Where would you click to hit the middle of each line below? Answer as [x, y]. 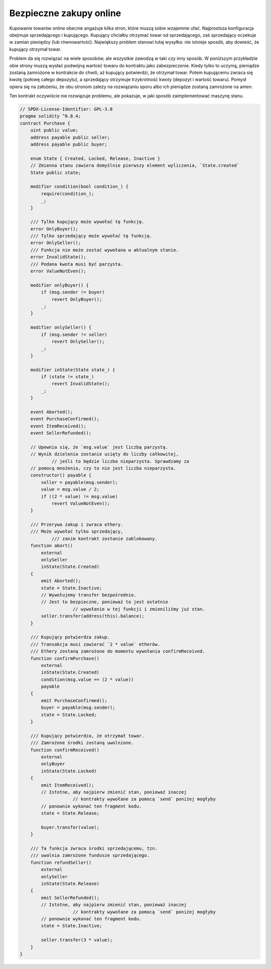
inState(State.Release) [70, 884]
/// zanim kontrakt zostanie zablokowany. [104, 539]
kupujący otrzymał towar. [35, 49]
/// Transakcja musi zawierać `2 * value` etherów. [95, 644]
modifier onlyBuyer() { [59, 285]
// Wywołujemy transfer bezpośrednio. [89, 595]
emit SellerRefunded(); [70, 898]
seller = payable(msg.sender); [79, 482]
